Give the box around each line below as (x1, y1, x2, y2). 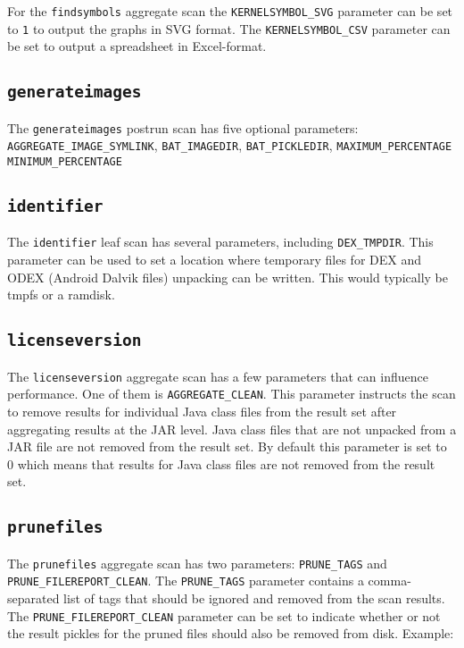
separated (7, 589, 60, 608)
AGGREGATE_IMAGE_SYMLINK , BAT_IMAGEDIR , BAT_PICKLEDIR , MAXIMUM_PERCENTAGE (7, 136, 452, 155)
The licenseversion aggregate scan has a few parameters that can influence (7, 366, 428, 385)
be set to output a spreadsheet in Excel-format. (7, 37, 267, 55)
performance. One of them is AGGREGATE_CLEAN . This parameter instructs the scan (7, 384, 456, 403)
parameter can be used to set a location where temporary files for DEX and (7, 250, 422, 269)
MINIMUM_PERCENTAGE (7, 156, 122, 168)
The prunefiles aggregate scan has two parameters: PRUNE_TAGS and (7, 553, 387, 572)
